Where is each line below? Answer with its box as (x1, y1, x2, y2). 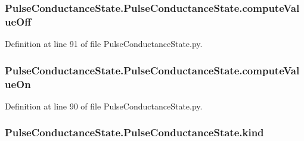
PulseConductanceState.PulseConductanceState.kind (5, 125, 264, 140)
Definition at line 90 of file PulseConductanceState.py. (5, 99, 203, 112)
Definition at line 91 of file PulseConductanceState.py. (5, 37, 203, 50)
